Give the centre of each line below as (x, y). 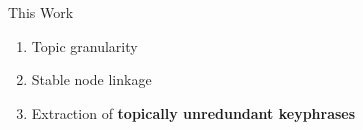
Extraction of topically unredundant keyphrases (193, 112)
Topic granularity (84, 45)
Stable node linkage (91, 79)
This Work (41, 12)
